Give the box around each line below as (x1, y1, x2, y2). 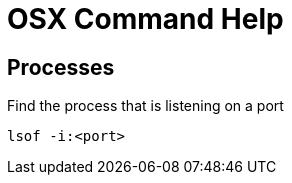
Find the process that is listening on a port (7, 97, 284, 115)
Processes (7, 54, 115, 80)
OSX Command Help (7, 2, 284, 36)
